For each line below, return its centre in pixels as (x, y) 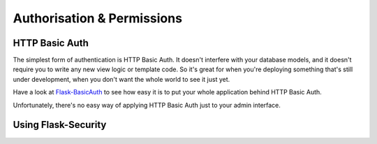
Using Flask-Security (60, 125)
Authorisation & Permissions (98, 18)
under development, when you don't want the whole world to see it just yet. (121, 79)
